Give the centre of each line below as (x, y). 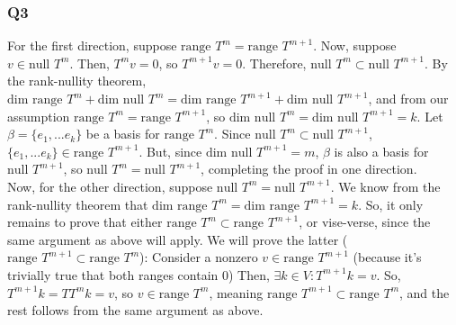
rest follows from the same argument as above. (135, 310)
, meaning (236, 292)
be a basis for (123, 134)
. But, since (170, 151)
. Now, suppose (355, 45)
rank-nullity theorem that (78, 204)
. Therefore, (274, 63)
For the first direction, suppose (92, 45)
